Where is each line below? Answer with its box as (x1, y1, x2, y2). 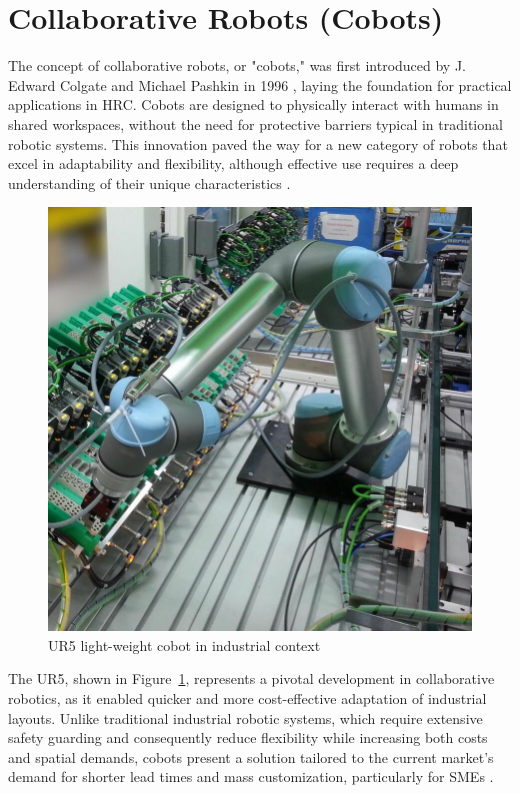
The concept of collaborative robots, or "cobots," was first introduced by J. (8, 55, 467, 76)
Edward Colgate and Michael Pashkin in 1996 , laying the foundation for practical (8, 74, 512, 95)
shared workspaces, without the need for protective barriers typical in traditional (8, 113, 503, 134)
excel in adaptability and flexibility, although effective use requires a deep (8, 153, 459, 174)
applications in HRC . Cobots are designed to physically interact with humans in (8, 94, 499, 115)
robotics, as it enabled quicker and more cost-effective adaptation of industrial (8, 688, 487, 709)
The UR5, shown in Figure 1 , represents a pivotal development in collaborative (8, 668, 495, 689)
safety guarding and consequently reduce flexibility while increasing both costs (8, 727, 488, 748)
